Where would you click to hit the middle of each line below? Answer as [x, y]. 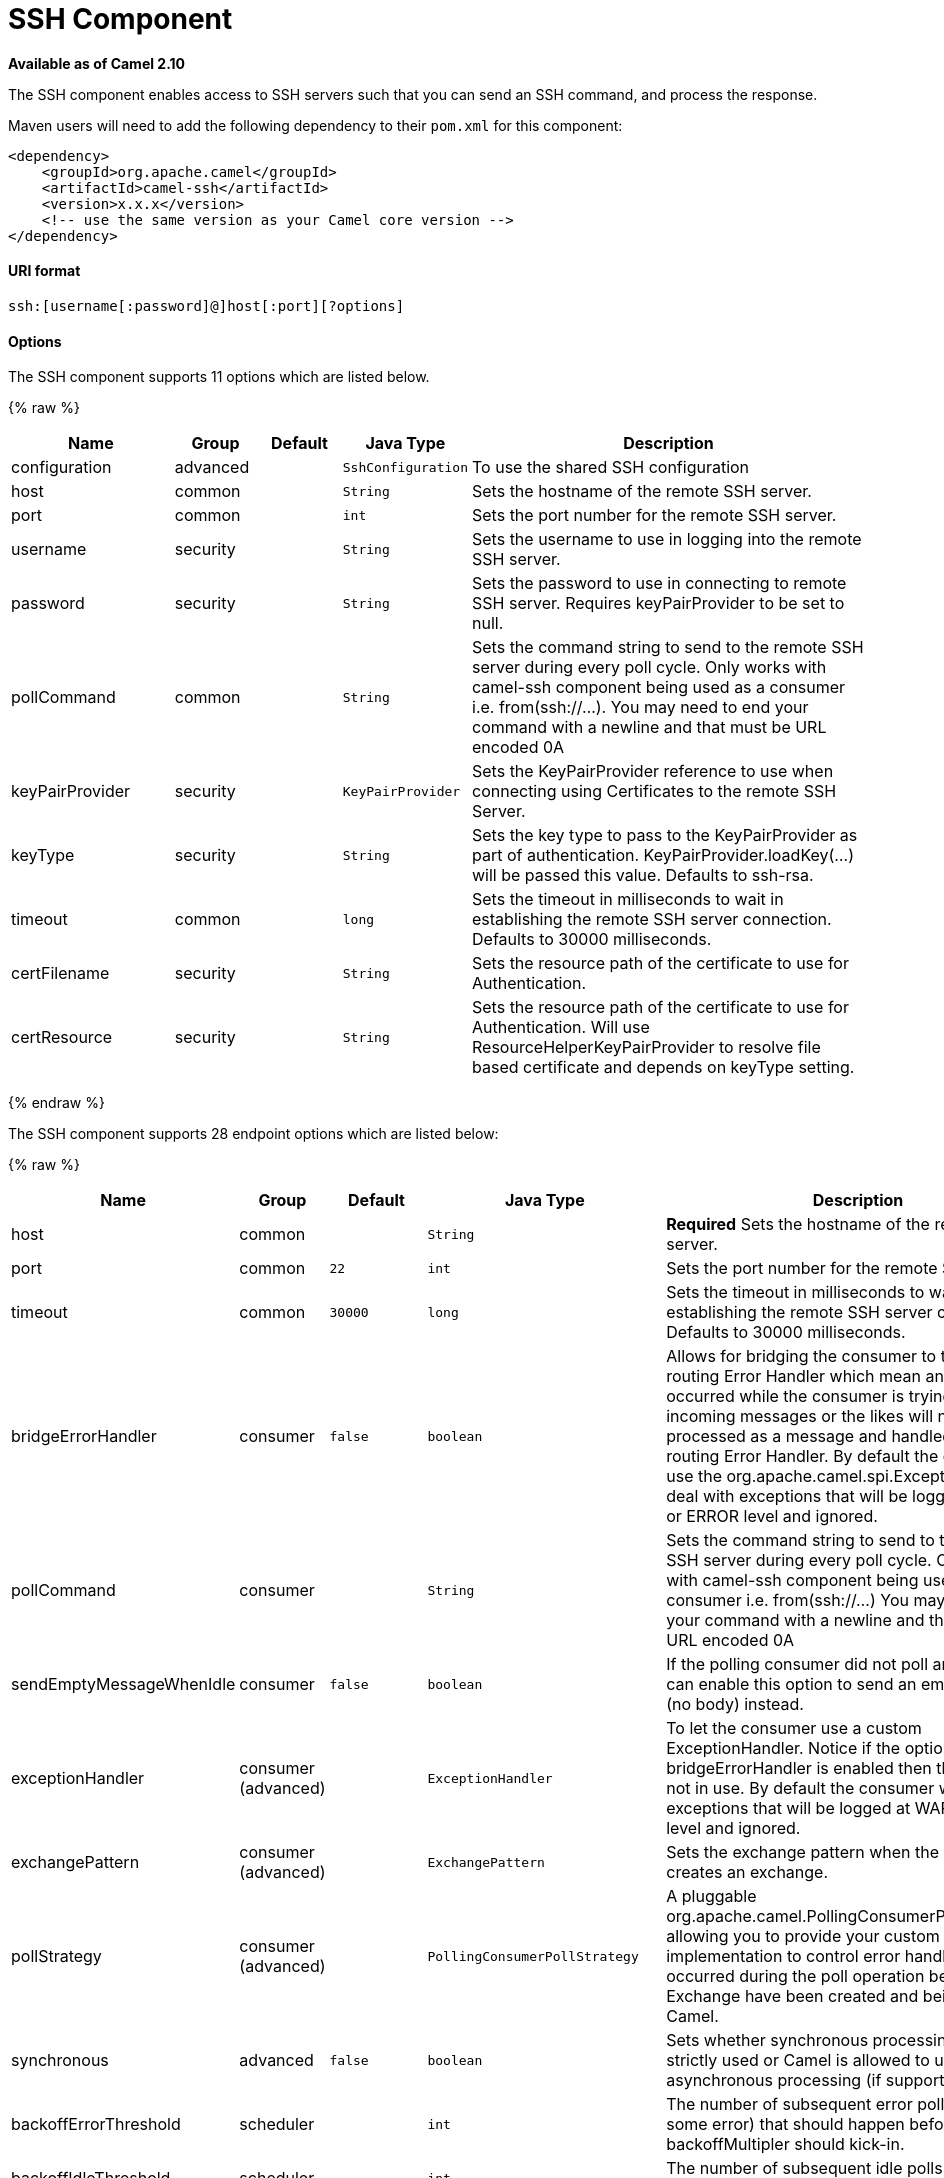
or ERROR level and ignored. [772, 1516]
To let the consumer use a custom [794, 1728]
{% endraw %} [56, 1103]
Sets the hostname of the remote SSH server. [642, 491]
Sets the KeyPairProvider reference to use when [653, 771]
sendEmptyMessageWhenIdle [123, 1684]
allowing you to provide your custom [803, 1936]
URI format [44, 271]
